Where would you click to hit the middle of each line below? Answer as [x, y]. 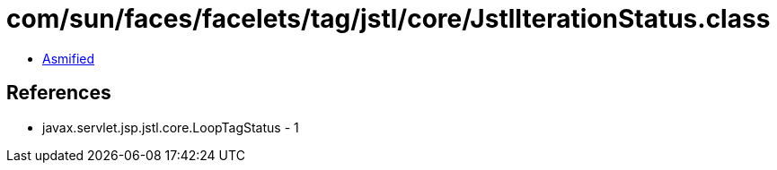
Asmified [69, 58]
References [59, 93]
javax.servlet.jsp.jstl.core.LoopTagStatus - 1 [171, 127]
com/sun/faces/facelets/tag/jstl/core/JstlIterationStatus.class [388, 19]
